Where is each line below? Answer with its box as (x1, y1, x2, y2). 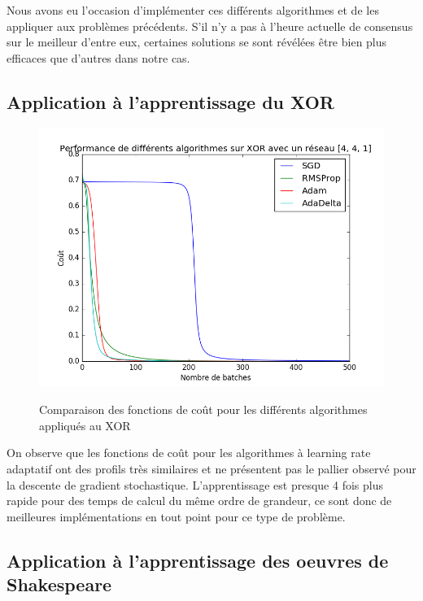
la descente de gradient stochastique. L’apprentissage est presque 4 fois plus (7, 476, 383, 493)
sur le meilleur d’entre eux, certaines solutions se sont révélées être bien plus (7, 33, 387, 50)
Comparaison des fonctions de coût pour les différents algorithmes (39, 401, 368, 418)
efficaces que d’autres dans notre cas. (7, 49, 190, 66)
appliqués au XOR (39, 416, 131, 433)
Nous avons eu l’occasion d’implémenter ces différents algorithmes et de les (7, 2, 379, 18)
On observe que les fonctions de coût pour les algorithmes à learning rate (7, 444, 371, 461)
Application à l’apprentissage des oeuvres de (7, 547, 389, 573)
